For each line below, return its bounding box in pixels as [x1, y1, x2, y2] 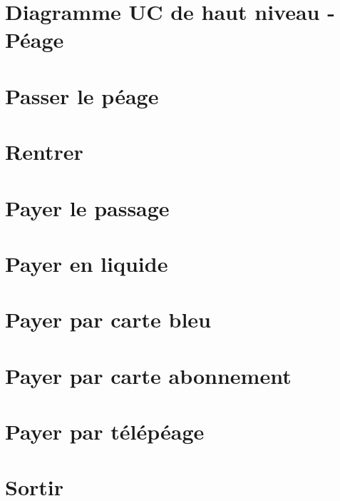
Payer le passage [5, 193, 170, 222]
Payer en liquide [5, 248, 168, 278]
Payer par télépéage [5, 417, 205, 445]
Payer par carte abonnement [5, 360, 292, 390]
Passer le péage [5, 81, 159, 110]
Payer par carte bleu [5, 305, 211, 334]
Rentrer [5, 137, 83, 166]
